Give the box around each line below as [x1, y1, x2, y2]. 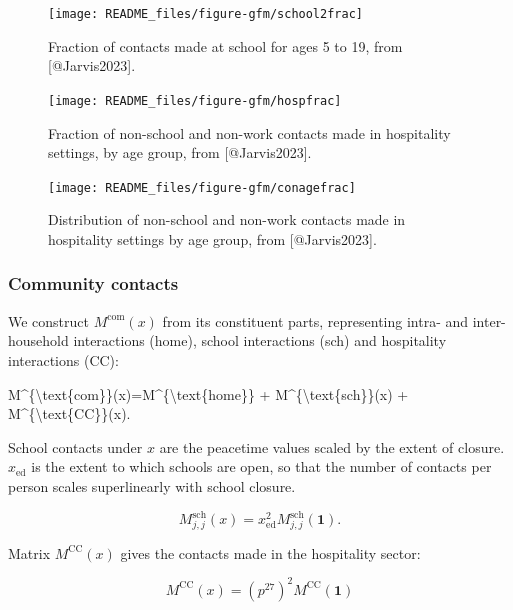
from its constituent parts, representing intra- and [162, 310, 469, 331]
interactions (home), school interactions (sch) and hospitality [73, 330, 447, 351]
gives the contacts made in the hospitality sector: [120, 542, 421, 563]
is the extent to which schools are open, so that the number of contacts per [31, 456, 492, 477]
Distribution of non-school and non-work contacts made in [48, 209, 406, 230]
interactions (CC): [8, 349, 119, 370]
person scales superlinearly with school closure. [8, 475, 296, 496]
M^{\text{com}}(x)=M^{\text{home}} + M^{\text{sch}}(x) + [8, 383, 409, 404]
